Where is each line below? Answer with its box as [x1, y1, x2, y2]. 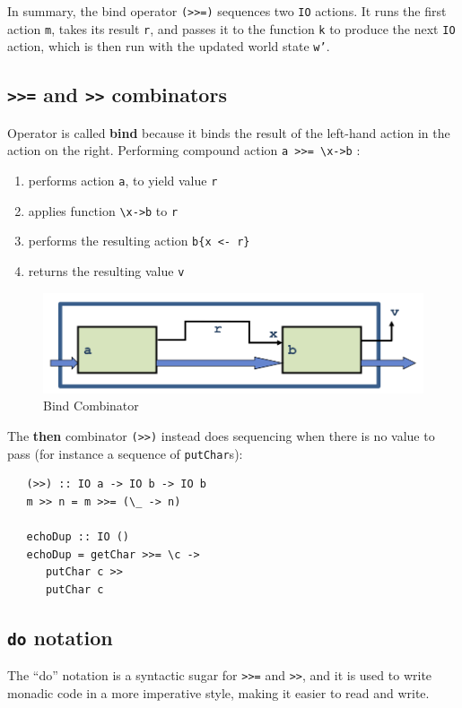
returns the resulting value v [28, 261, 185, 280]
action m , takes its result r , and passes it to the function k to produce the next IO [7, 19, 456, 38]
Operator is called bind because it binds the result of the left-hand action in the [7, 123, 450, 142]
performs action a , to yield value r [28, 171, 218, 189]
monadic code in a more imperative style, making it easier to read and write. [7, 683, 430, 702]
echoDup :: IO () [26, 531, 130, 544]
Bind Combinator [43, 396, 139, 415]
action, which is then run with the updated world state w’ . [7, 37, 330, 56]
